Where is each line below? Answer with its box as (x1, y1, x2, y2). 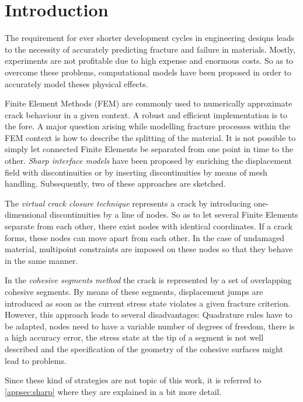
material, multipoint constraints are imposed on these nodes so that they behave (5, 243, 293, 255)
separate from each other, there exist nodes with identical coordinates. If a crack (5, 220, 292, 232)
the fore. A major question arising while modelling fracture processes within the (5, 120, 291, 132)
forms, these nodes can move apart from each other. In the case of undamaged (5, 231, 285, 243)
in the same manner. (5, 254, 78, 266)
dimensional (5, 208, 47, 221)
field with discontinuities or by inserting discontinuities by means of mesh (5, 166, 267, 178)
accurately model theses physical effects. (5, 77, 148, 90)
